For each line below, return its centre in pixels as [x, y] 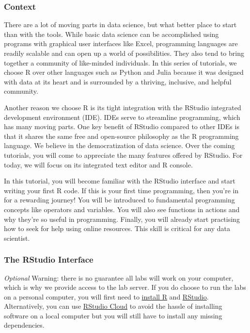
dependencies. [24, 325]
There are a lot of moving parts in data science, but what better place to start [120, 25]
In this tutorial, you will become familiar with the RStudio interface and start [120, 181]
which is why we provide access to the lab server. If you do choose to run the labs [125, 287]
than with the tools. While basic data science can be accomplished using [111, 34]
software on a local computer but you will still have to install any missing [113, 315]
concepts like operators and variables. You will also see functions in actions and [122, 209]
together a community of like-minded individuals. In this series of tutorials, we [120, 62]
